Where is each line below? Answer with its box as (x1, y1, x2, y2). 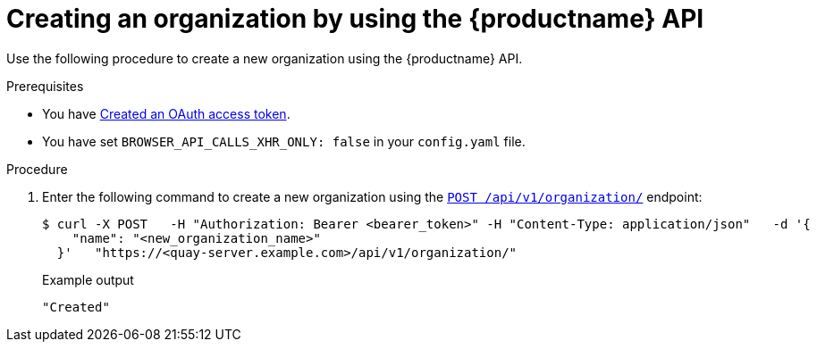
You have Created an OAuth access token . (42, 105, 291, 121)
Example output (42, 271, 134, 287)
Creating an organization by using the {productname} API (6, 4, 704, 34)
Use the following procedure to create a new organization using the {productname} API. (6, 50, 523, 66)
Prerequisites (6, 78, 84, 94)
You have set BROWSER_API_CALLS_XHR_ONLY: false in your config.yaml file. (42, 133, 526, 149)
